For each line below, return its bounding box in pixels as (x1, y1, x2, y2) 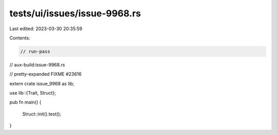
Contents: (9, 35, 30, 41)
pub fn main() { (9, 99, 42, 105)
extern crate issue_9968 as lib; (9, 80, 74, 86)
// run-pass (20, 49, 51, 54)
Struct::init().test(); (22, 110, 62, 117)
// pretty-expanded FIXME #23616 (9, 71, 82, 77)
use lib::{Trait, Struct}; (9, 90, 56, 96)
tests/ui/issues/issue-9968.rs (9, 8, 141, 19)
